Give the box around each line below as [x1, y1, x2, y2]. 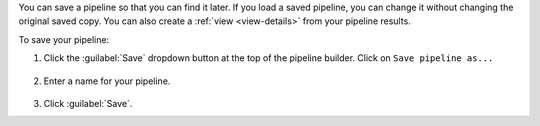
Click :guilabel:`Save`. [43, 97, 133, 109]
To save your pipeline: [18, 33, 110, 45]
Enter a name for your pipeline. [43, 75, 171, 87]
